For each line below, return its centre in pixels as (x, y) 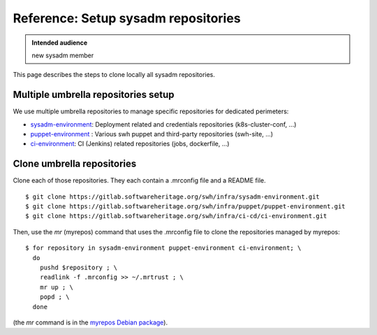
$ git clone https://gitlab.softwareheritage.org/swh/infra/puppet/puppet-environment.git (185, 207)
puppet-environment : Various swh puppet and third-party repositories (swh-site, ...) (152, 134)
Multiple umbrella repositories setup (94, 95)
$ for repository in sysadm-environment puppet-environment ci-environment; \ (163, 248)
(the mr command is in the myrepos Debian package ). (90, 322)
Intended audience (60, 43)
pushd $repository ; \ (79, 268)
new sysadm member (63, 55)
